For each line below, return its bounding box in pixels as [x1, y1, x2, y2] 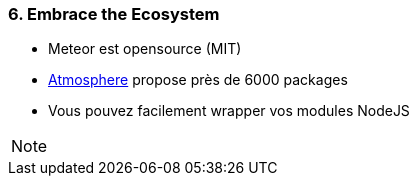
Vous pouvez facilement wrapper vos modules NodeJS [48, 102, 410, 120]
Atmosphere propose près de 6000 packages [48, 71, 348, 89]
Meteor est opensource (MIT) [48, 40, 242, 58]
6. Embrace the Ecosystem [8, 4, 220, 24]
